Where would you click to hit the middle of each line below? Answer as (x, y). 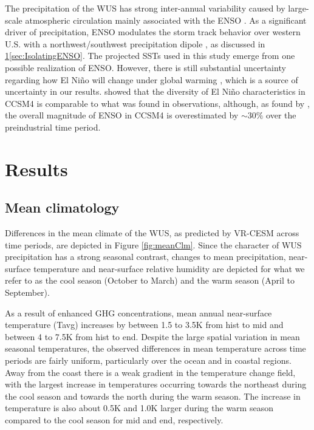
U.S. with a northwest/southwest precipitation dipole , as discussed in (135, 43)
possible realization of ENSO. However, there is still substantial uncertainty (145, 67)
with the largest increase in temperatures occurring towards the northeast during (156, 384)
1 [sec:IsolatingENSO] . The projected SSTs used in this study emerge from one (150, 56)
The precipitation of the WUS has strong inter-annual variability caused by (145, 8)
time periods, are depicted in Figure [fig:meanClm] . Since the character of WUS (153, 244)
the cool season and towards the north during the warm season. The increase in (153, 396)
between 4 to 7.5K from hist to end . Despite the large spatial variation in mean (152, 336)
